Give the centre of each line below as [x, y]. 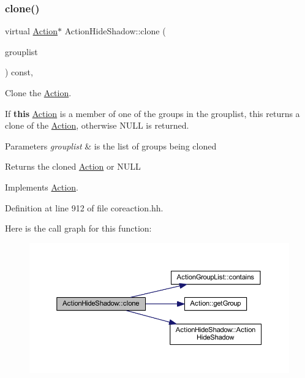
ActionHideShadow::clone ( [115, 31]
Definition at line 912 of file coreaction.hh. [84, 207]
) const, [19, 72]
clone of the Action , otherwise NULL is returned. [97, 125]
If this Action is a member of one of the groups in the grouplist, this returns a [152, 113]
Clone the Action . [38, 93]
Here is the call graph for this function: [78, 228]
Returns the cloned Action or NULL [73, 166]
